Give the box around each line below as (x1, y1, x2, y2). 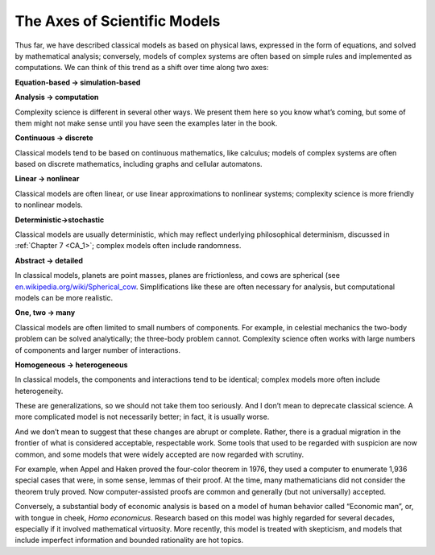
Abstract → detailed (14, 255, 84, 265)
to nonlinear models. (14, 200, 84, 209)
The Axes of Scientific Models (14, 12, 221, 30)
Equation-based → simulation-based (14, 77, 141, 87)
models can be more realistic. (14, 292, 114, 302)
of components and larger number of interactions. (14, 345, 181, 354)
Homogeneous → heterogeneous (14, 359, 128, 370)
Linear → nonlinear (14, 174, 80, 184)
